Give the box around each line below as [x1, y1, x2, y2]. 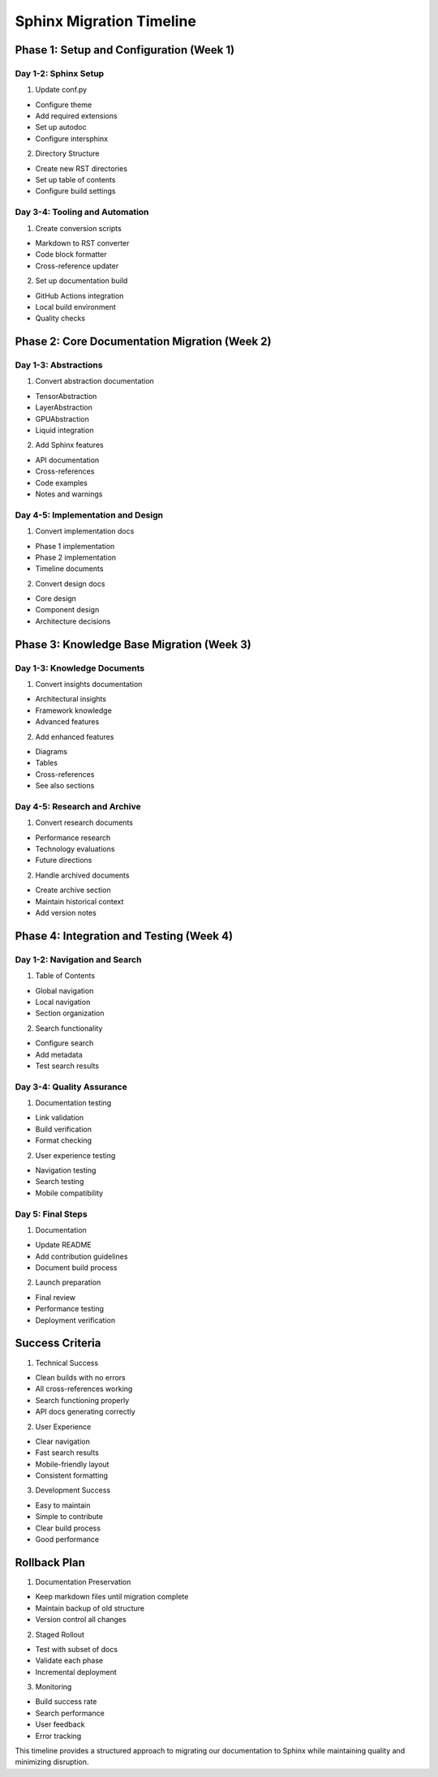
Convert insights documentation [35, 680, 143, 689]
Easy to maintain [35, 1500, 91, 1510]
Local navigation [35, 997, 91, 1007]
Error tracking [35, 1731, 82, 1741]
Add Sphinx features [35, 440, 105, 450]
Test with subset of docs [35, 1644, 118, 1654]
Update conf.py [35, 85, 88, 95]
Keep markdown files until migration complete [35, 1592, 189, 1602]
